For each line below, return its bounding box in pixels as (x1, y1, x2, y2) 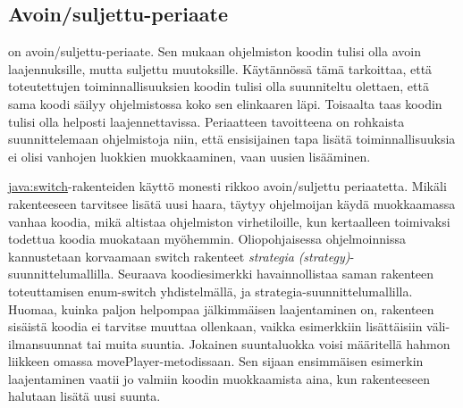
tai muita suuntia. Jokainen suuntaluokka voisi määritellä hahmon (86, 334, 450, 353)
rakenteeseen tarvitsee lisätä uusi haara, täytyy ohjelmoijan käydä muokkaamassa (8, 194, 456, 212)
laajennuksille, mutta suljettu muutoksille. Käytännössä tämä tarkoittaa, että (8, 59, 433, 78)
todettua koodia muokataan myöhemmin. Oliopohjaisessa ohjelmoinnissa (8, 229, 406, 248)
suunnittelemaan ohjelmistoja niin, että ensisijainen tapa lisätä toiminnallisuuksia (8, 129, 456, 148)
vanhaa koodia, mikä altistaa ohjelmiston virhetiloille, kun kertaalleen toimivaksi (8, 212, 450, 230)
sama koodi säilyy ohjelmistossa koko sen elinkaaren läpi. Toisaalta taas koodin (8, 94, 442, 112)
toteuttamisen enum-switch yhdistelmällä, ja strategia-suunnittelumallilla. (8, 281, 413, 300)
